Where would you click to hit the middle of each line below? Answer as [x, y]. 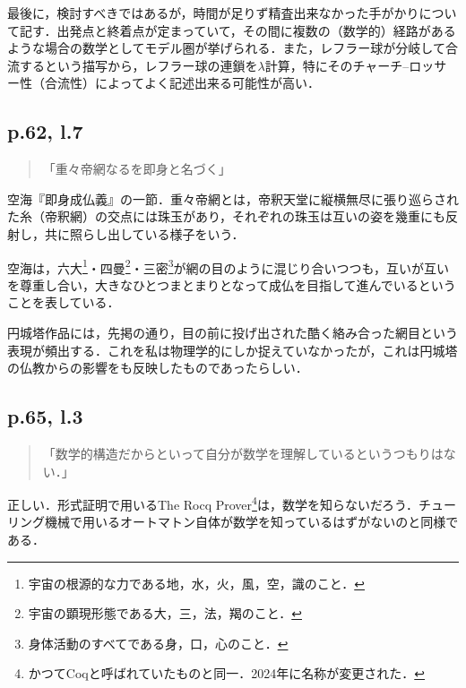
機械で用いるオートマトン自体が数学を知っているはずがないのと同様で [251, 522]
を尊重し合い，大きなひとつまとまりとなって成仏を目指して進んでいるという [232, 284]
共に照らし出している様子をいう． [144, 233]
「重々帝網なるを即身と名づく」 [137, 169]
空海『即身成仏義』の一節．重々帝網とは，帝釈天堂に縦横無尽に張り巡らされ [233, 198]
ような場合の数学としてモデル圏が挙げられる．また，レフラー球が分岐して [226, 48]
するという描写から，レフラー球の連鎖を [138, 65]
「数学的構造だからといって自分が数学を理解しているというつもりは [243, 453]
